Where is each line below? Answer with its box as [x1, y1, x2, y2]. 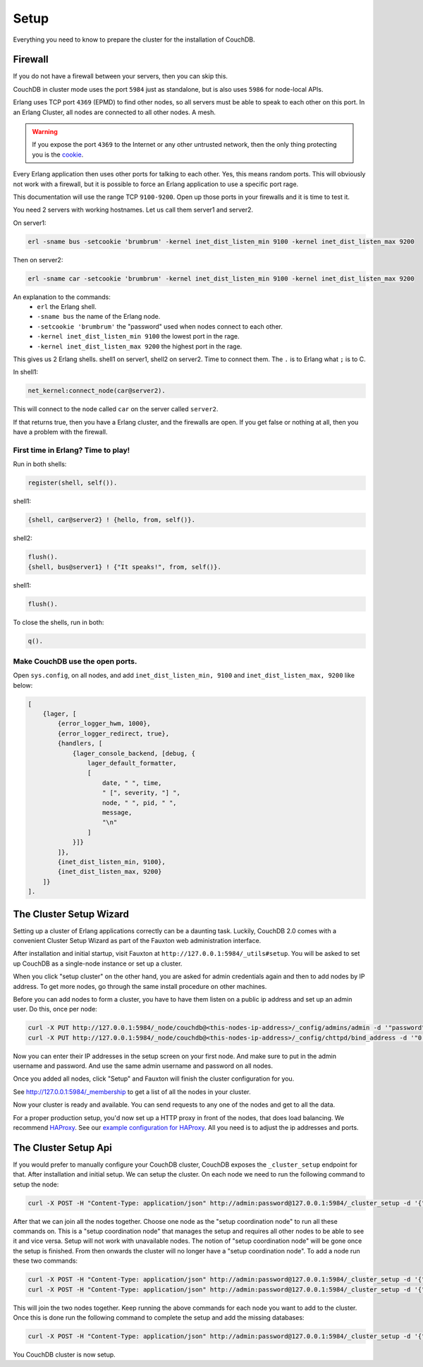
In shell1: [13, 367, 39, 377]
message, [102, 808, 133, 816]
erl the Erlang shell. [37, 303, 97, 311]
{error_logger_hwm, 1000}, [57, 719, 151, 728]
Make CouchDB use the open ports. [13, 656, 137, 666]
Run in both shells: [13, 460, 67, 468]
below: [13, 681, 33, 689]
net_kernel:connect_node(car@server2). [27, 387, 166, 395]
